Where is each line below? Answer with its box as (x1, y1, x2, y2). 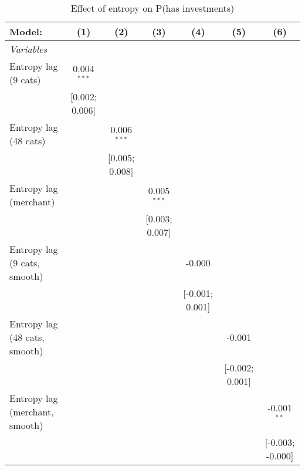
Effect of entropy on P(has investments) (70, 1, 235, 15)
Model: (9, 25, 43, 38)
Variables (9, 42, 48, 56)
